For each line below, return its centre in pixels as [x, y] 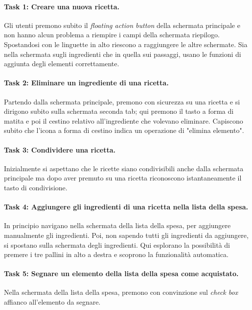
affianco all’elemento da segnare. [52, 302]
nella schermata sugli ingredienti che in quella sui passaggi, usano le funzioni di [123, 54]
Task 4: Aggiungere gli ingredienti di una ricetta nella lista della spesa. [126, 207]
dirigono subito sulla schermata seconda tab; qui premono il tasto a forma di [119, 111]
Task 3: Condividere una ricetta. [60, 149]
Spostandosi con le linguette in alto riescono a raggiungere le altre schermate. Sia [126, 44]
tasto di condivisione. [36, 187]
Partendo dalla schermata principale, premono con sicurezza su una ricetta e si [122, 101]
